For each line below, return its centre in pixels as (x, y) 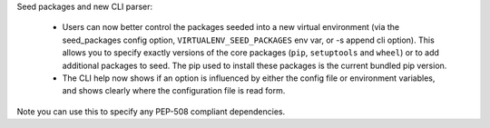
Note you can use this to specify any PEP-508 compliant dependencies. (151, 111)
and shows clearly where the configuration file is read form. (174, 91)
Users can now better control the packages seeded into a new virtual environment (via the (231, 27)
